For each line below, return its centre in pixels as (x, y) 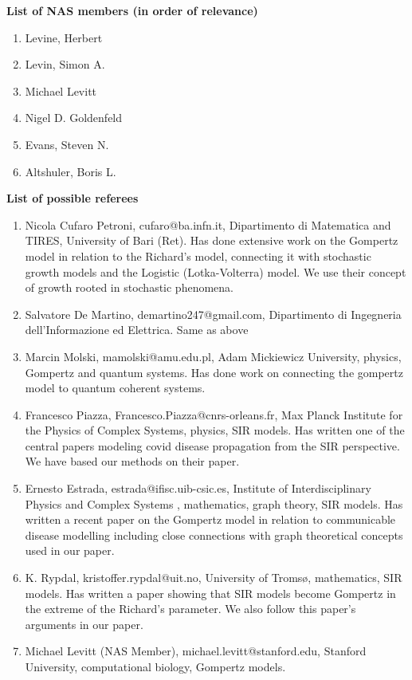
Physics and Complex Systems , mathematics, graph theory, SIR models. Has (214, 503)
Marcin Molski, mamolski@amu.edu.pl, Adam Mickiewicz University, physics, (213, 356)
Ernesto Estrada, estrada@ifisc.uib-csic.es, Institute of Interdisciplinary (198, 488)
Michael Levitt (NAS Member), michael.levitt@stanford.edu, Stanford (196, 651)
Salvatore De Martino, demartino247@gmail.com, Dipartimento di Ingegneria (213, 314)
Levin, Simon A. (65, 64)
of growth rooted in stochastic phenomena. (129, 287)
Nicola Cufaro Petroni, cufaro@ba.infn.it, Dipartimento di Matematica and (208, 224)
